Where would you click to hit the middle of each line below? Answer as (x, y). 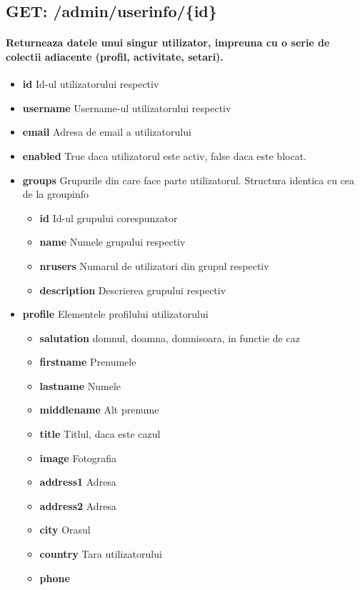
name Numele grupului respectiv (112, 242)
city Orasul (65, 530)
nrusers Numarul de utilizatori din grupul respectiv (154, 265)
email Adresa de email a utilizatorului (107, 132)
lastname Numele (80, 385)
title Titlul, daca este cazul (100, 434)
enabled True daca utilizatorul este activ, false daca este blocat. (164, 155)
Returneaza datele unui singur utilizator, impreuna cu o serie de (168, 42)
